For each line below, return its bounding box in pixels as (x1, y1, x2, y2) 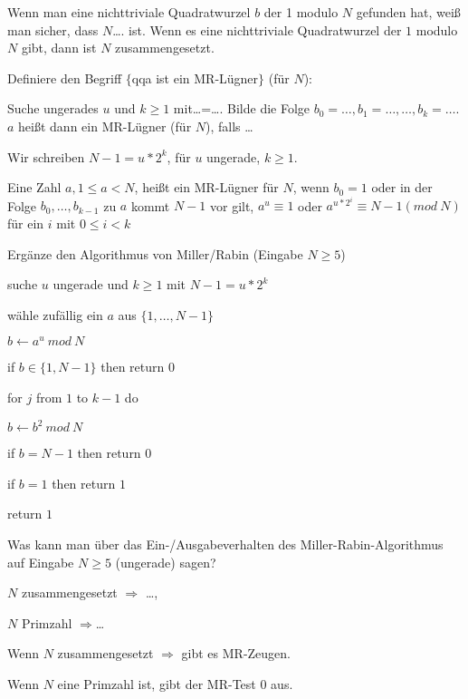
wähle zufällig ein (7, 305, 103, 324)
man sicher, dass (7, 20, 99, 39)
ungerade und (53, 275, 129, 294)
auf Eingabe (7, 552, 74, 571)
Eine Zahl (7, 178, 62, 197)
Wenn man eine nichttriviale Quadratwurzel (7, 3, 251, 21)
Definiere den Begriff (7, 68, 122, 87)
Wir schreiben (7, 147, 85, 166)
